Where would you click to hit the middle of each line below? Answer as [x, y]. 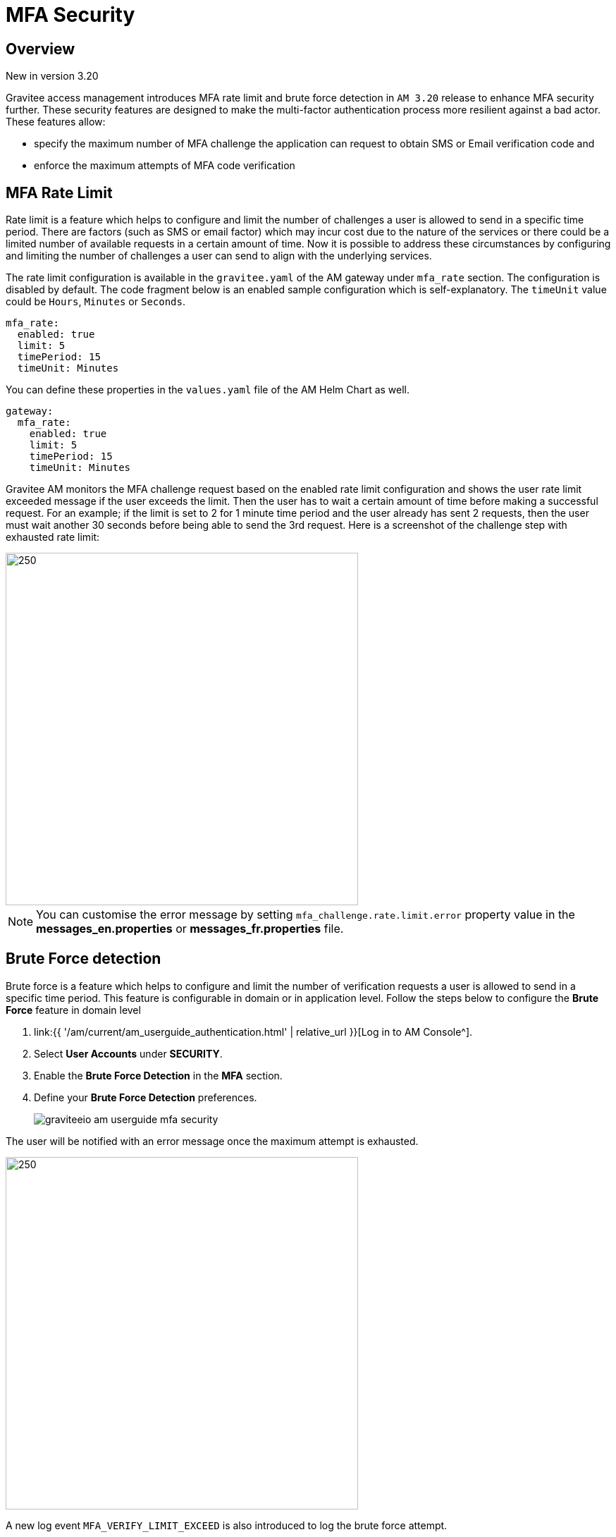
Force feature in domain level [73, 1010]
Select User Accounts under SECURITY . [128, 1053]
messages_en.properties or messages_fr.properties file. [190, 929]
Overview [41, 49]
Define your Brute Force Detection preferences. [146, 1097]
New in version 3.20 [52, 76]
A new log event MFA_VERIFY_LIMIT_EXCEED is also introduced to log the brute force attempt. [227, 1525]
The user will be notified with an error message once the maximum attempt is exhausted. [212, 1141]
